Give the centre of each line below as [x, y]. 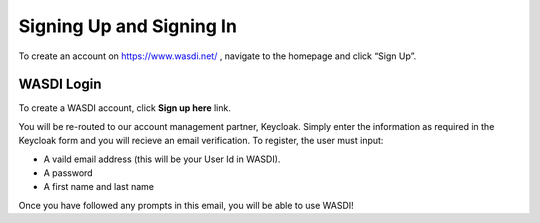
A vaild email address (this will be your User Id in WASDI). [162, 159]
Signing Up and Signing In [127, 26]
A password [68, 173]
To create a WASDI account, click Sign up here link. [125, 108]
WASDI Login [60, 84]
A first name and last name [99, 187]
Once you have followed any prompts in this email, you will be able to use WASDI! [186, 205]
